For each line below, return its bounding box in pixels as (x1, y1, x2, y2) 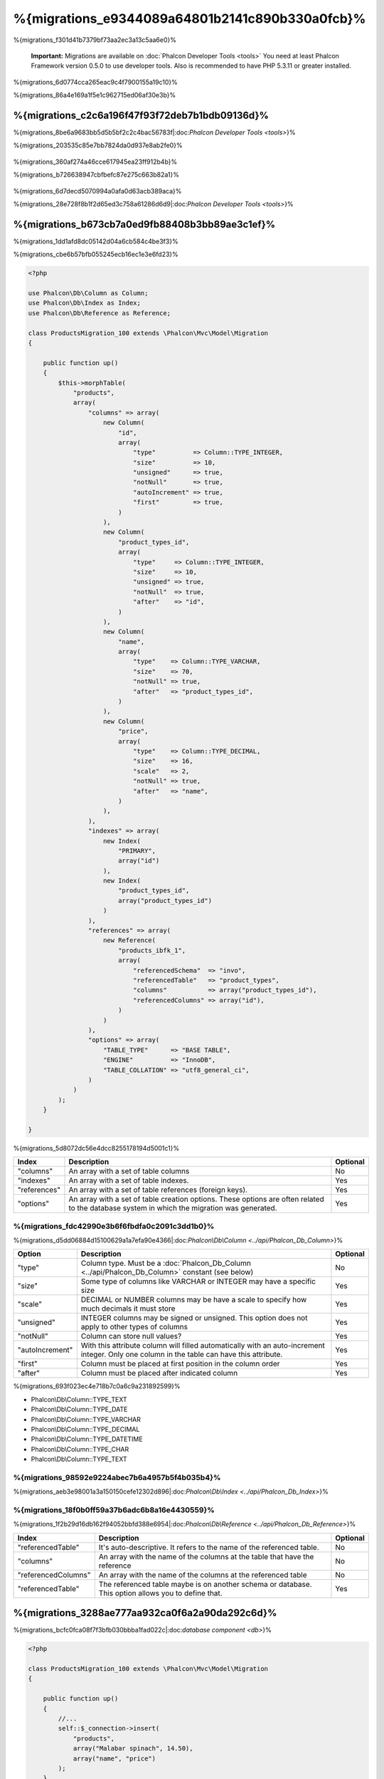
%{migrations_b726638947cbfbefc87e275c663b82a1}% (13, 171, 180, 179)
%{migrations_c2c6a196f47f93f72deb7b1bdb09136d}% (13, 109, 270, 121)
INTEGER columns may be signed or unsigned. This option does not (80, 1313, 308, 1323)
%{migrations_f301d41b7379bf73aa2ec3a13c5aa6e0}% (13, 36, 177, 44)
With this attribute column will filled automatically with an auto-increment (80, 1341, 325, 1351)
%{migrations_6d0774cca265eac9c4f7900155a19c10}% (13, 78, 178, 86)
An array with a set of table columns (68, 1166, 190, 1176)
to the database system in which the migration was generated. (68, 1203, 277, 1213)
